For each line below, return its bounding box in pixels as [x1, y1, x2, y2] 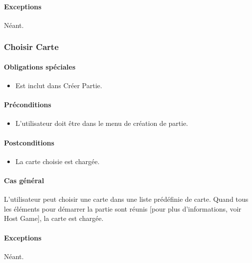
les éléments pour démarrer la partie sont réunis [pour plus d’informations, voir [4, 203, 242, 214]
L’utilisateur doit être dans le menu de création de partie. [15, 118, 188, 128]
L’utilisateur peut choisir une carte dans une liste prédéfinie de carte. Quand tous [4, 194, 249, 204]
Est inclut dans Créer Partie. [15, 80, 102, 91]
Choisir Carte [4, 41, 59, 53]
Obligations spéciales [4, 61, 76, 72]
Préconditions [4, 99, 51, 110]
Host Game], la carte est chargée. [4, 213, 104, 223]
